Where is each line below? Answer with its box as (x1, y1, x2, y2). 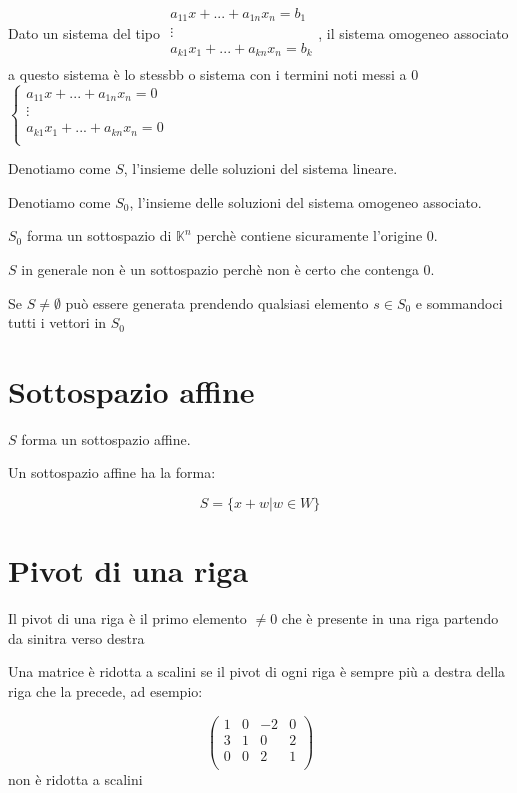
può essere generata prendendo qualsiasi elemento (65, 292, 369, 313)
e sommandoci (415, 292, 503, 313)
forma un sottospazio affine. (21, 428, 191, 449)
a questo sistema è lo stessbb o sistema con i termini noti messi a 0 (8, 64, 419, 85)
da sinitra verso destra (8, 627, 145, 648)
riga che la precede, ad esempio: (8, 680, 203, 701)
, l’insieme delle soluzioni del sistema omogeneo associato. (129, 191, 482, 212)
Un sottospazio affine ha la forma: (8, 462, 216, 483)
